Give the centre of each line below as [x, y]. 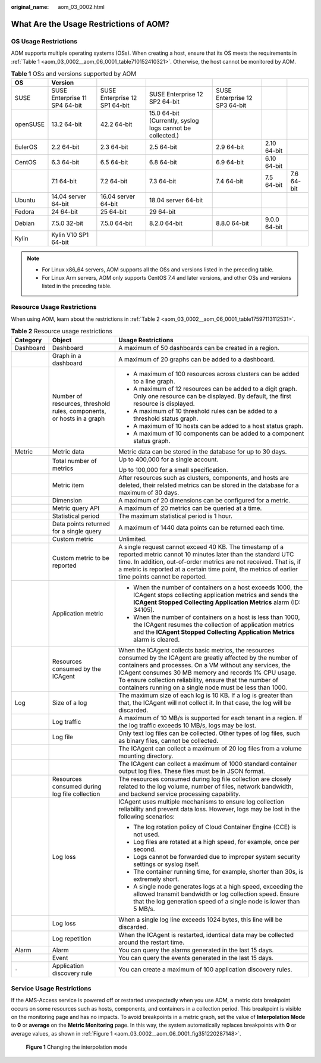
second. [145, 849]
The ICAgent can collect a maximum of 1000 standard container [208, 764]
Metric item [68, 485]
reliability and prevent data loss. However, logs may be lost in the [209, 809]
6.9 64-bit [230, 162]
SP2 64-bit [164, 102]
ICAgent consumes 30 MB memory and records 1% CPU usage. [207, 673]
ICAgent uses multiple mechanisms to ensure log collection [202, 802]
